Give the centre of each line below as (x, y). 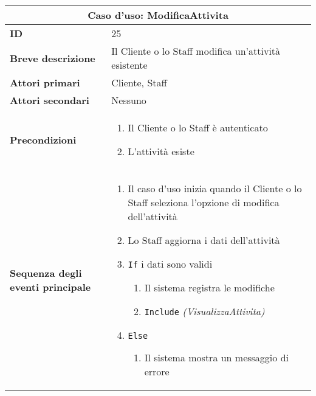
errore (157, 371)
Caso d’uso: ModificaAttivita (158, 15)
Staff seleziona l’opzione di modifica (204, 202)
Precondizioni (43, 139)
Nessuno (129, 100)
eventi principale (50, 287)
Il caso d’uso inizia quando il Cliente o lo (215, 188)
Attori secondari (50, 100)
